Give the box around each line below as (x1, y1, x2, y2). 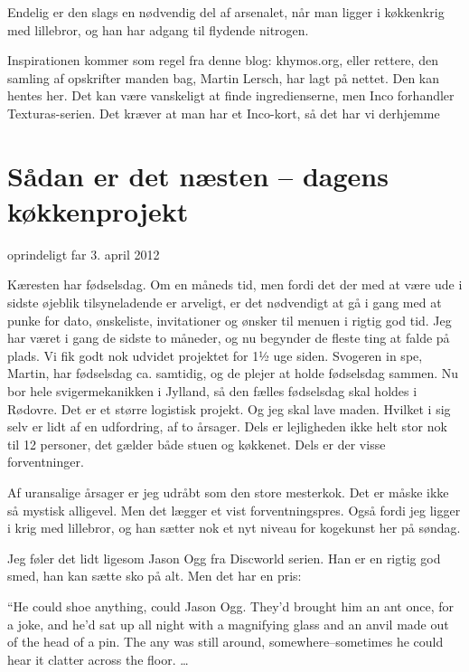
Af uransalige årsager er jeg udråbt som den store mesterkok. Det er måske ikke (7, 483, 449, 501)
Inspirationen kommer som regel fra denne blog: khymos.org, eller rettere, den (7, 51, 438, 70)
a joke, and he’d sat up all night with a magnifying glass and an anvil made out (7, 614, 449, 633)
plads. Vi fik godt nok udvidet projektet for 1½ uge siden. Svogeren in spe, (7, 345, 423, 364)
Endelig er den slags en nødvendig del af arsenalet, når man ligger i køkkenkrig (7, 3, 445, 21)
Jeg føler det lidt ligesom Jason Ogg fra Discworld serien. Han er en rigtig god (7, 548, 441, 567)
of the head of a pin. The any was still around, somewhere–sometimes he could (7, 632, 444, 651)
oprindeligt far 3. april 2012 (7, 244, 160, 263)
